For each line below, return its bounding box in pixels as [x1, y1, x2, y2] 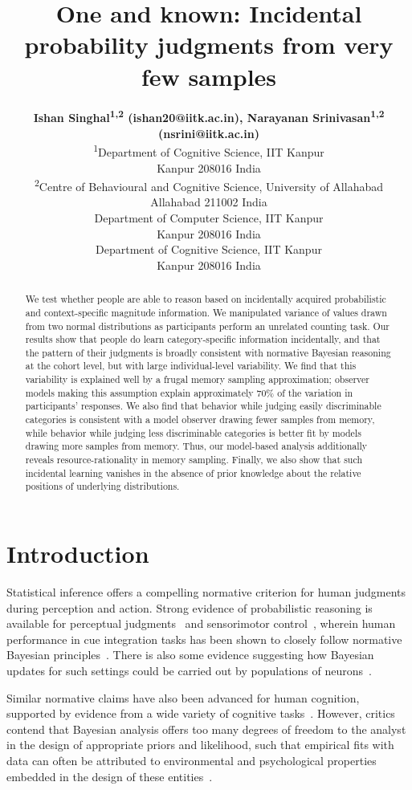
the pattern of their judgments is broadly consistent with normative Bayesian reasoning [25, 345, 391, 359]
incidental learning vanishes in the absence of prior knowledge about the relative [25, 466, 361, 479]
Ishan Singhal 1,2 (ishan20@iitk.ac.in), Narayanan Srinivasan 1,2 [33, 107, 385, 126]
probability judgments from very [24, 28, 394, 61]
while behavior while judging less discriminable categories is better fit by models [25, 426, 361, 439]
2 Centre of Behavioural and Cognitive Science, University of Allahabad [34, 176, 384, 194]
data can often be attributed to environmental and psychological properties [6, 751, 377, 768]
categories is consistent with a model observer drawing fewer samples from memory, [25, 413, 375, 426]
